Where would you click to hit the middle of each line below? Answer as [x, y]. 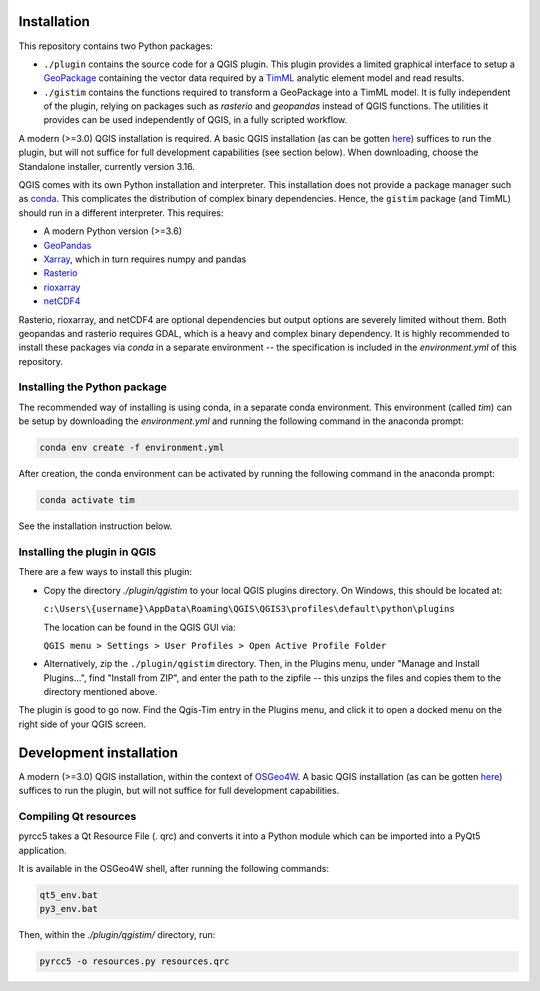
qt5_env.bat [69, 895]
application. [42, 850]
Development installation [98, 752]
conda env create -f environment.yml [132, 448]
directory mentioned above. [100, 692]
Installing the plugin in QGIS [87, 552]
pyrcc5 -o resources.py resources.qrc [134, 961]
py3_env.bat [69, 909]
